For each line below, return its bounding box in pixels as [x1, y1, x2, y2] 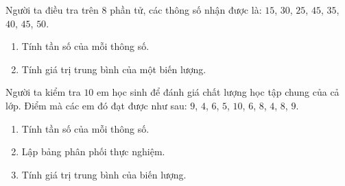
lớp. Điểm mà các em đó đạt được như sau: [5, 98, 187, 112]
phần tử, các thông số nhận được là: [110, 3, 262, 16]
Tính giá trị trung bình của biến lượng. [21, 167, 187, 181]
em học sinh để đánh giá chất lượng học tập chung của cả [97, 85, 340, 99]
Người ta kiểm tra [5, 85, 81, 99]
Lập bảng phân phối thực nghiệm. [21, 144, 165, 159]
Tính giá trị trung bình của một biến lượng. [21, 62, 206, 76]
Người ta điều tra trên [5, 3, 99, 16]
